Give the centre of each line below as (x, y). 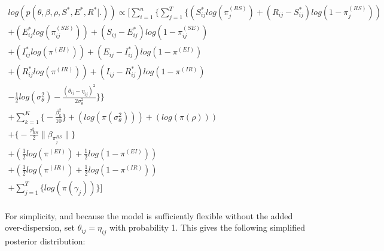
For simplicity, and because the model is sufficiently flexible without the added (149, 215)
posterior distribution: (45, 241)
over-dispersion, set (40, 227)
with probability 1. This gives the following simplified (207, 227)
